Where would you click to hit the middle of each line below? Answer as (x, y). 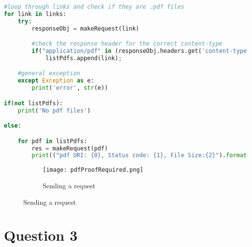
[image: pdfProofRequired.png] (93, 170)
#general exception (49, 74)
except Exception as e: (56, 81)
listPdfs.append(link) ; (84, 58)
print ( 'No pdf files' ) (54, 110)
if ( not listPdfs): (33, 103)
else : (13, 126)
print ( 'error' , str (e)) (70, 88)
